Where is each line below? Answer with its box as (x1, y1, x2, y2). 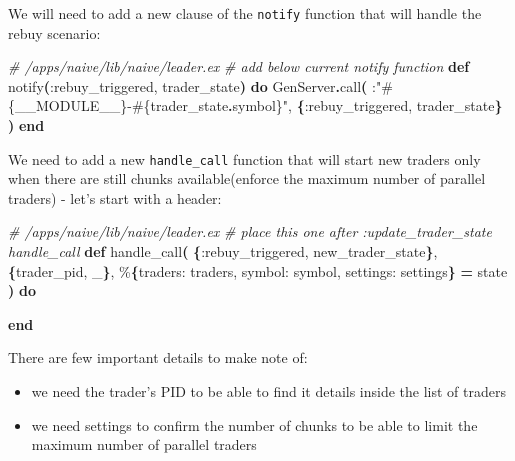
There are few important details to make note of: (8, 347, 308, 368)
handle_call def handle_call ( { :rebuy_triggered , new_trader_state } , (8, 241, 438, 262)
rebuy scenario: (8, 22, 101, 43)
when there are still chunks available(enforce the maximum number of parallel (8, 168, 486, 189)
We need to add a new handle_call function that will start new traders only (8, 148, 481, 169)
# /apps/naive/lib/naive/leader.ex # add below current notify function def (8, 56, 470, 77)
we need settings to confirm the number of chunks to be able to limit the (31, 414, 478, 435)
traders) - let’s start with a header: (8, 187, 222, 208)
